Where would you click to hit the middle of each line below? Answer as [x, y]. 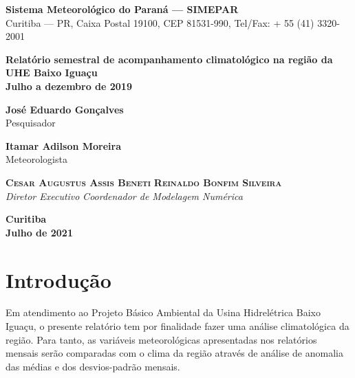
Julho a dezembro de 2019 [69, 86]
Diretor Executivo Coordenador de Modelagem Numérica [124, 196]
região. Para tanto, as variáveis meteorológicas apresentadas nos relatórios [161, 339]
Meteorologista [36, 159]
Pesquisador [31, 123]
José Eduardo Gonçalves [65, 109]
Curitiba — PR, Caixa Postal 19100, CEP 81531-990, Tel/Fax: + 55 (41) [160, 22]
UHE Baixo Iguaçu [52, 73]
